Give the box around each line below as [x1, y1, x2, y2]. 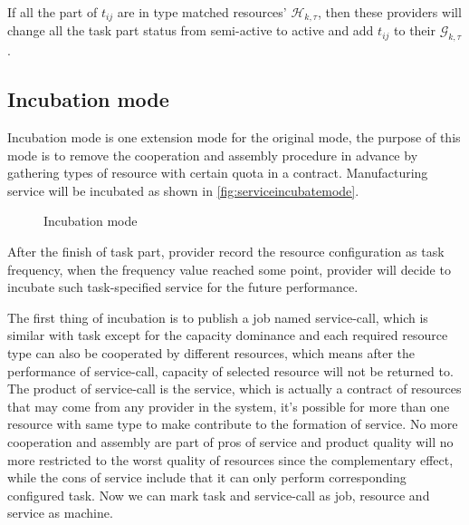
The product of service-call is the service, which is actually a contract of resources [7, 379, 462, 398]
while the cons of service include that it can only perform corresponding [7, 468, 407, 487]
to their [394, 21, 435, 40]
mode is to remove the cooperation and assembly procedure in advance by [7, 145, 418, 164]
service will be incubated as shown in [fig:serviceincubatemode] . [7, 180, 359, 199]
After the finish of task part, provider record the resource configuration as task [7, 242, 445, 261]
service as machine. [7, 503, 113, 522]
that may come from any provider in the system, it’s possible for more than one [7, 396, 450, 415]
